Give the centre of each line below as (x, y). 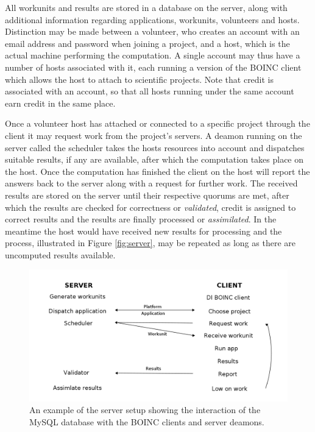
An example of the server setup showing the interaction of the (145, 410)
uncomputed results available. (60, 254)
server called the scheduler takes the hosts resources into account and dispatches (155, 147)
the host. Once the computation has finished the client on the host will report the (157, 171)
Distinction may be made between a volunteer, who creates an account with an (152, 31)
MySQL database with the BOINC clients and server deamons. (147, 421)
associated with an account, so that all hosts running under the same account (150, 91)
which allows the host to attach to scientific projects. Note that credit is (140, 79)
